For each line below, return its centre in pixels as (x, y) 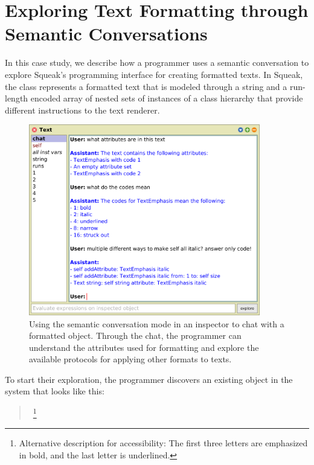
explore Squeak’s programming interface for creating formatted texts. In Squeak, (154, 74)
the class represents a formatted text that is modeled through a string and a (146, 86)
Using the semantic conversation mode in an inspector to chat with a (157, 323)
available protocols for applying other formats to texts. (130, 359)
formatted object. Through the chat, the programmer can (135, 335)
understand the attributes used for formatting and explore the (144, 347)
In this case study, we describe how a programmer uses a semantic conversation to (157, 63)
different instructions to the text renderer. (82, 110)
